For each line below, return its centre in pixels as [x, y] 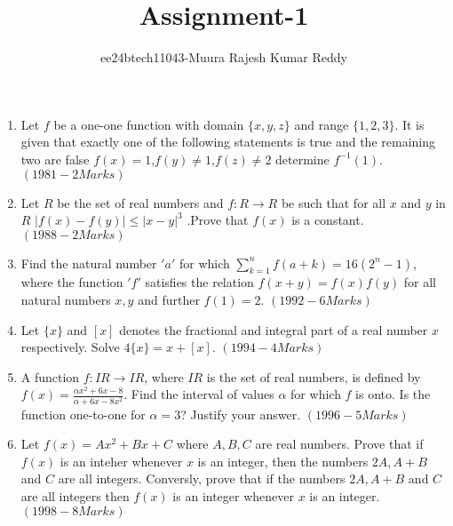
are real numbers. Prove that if [339, 444]
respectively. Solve [70, 347]
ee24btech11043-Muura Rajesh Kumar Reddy [224, 57]
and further [169, 300]
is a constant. [328, 220]
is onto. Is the [393, 394]
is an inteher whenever [121, 461]
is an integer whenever [234, 495]
